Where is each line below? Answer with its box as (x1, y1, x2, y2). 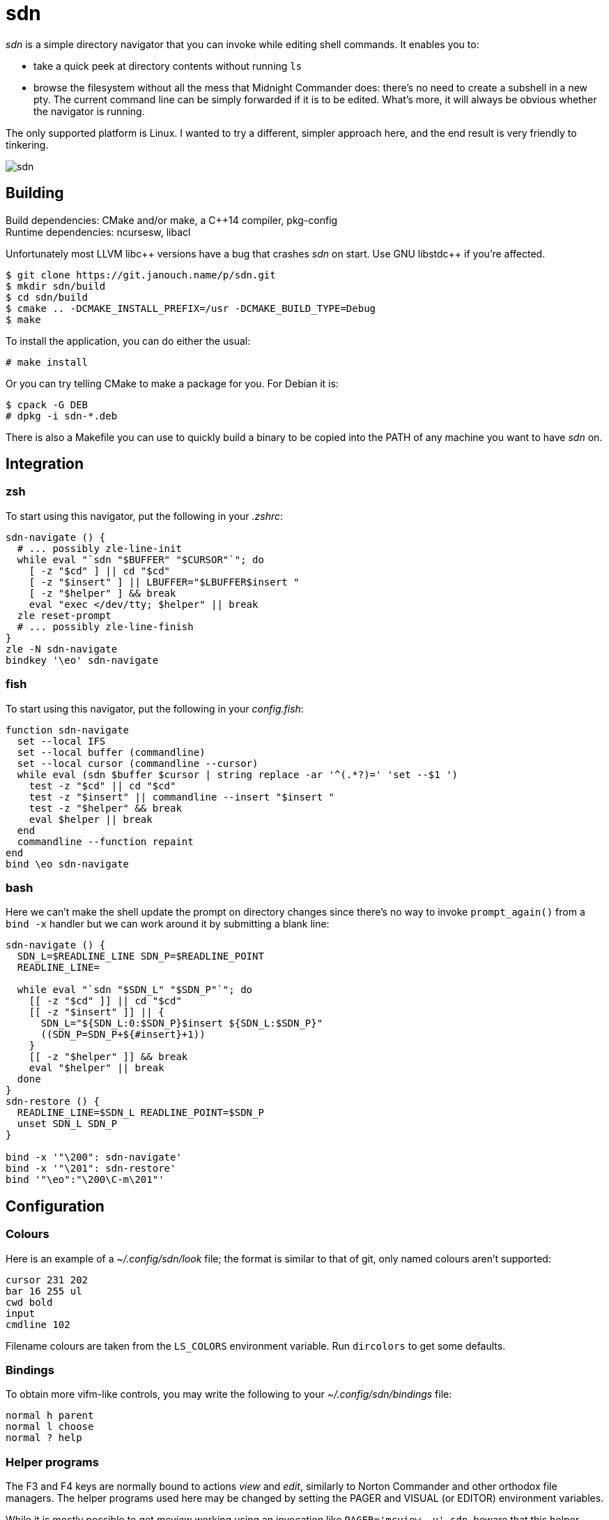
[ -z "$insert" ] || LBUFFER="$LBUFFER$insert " (29, 576, 300, 588)
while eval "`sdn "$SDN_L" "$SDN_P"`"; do (17, 984, 253, 996)
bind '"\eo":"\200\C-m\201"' (6, 1174, 164, 1186)
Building (6, 184, 64, 202)
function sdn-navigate (6, 724, 130, 736)
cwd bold (6, 1296, 53, 1308)
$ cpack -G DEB (6, 398, 88, 410)
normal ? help (6, 1432, 82, 1444)
